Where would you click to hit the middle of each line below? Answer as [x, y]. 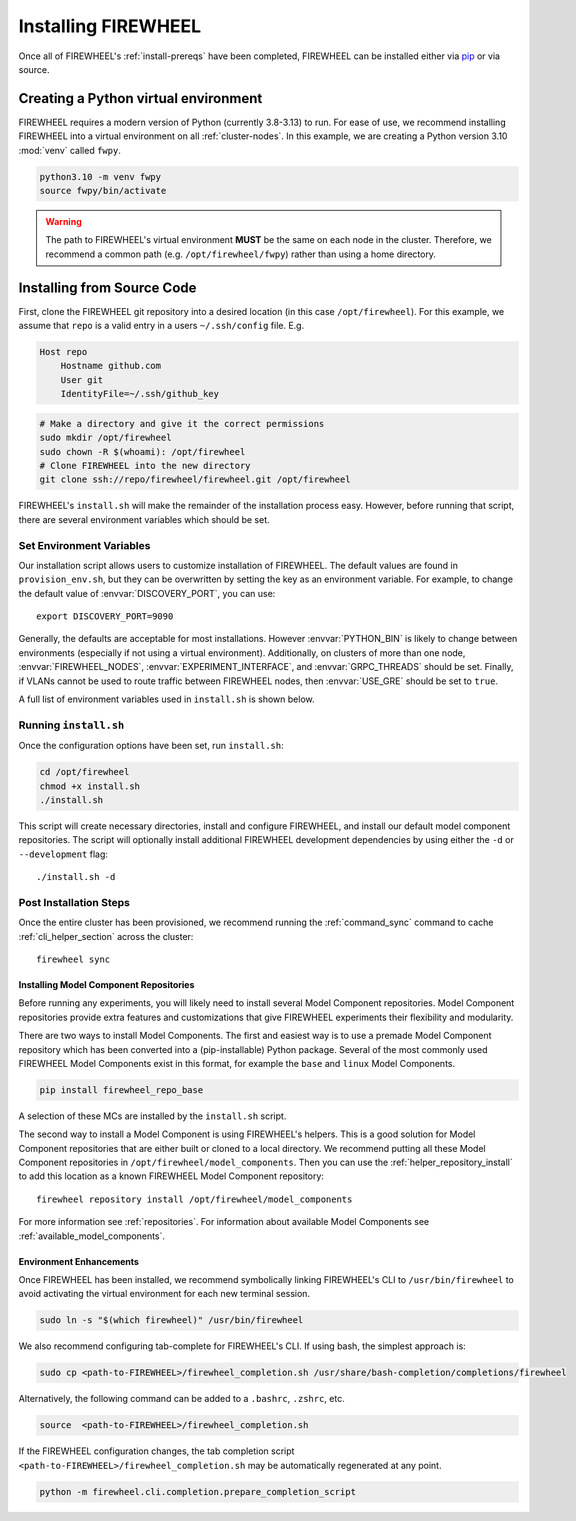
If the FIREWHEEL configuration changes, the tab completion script [156, 1451]
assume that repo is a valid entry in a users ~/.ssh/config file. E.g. [161, 326]
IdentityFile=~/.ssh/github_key [140, 394]
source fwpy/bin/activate [103, 190]
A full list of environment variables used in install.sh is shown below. [166, 699]
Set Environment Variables [84, 545]
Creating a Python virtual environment [140, 98]
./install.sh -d [76, 877]
